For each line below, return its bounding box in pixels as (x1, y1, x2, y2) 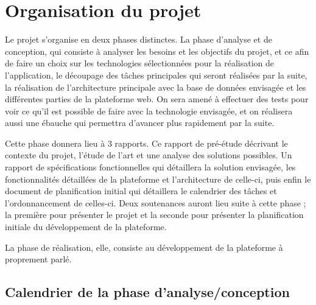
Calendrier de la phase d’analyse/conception (5, 282, 290, 301)
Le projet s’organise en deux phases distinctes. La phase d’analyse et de (5, 33, 272, 46)
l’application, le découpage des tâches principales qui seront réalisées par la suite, (5, 68, 307, 81)
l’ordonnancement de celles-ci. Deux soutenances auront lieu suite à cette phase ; (5, 196, 306, 209)
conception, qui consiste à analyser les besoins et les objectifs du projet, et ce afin (5, 44, 309, 57)
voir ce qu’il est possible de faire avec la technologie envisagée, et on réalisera (5, 104, 293, 117)
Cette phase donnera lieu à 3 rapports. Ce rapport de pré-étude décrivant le (5, 136, 288, 149)
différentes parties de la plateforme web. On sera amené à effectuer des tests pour (5, 93, 309, 105)
